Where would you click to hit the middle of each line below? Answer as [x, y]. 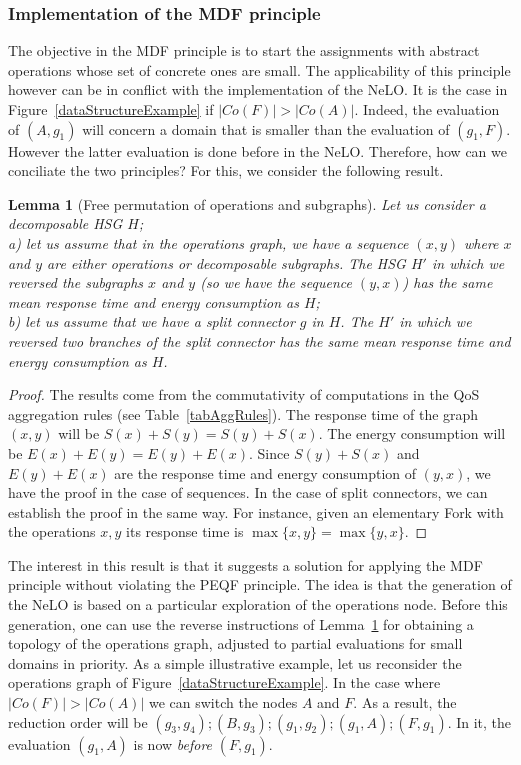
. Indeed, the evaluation [427, 109]
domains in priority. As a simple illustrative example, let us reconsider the [235, 662]
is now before [173, 743]
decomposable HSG [65, 223]
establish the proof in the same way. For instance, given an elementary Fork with [256, 511]
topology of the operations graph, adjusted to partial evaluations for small [235, 643]
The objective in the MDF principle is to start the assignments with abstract [244, 50]
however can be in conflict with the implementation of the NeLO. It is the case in [258, 89]
